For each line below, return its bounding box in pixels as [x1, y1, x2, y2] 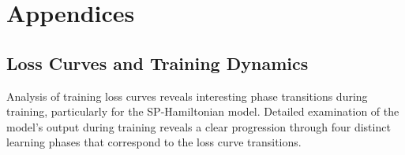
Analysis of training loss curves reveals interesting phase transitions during [6, 87, 368, 104]
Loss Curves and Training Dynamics [6, 50, 309, 75]
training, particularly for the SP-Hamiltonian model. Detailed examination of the [6, 103, 399, 120]
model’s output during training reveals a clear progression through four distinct [6, 118, 391, 135]
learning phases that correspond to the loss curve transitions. [6, 134, 302, 150]
